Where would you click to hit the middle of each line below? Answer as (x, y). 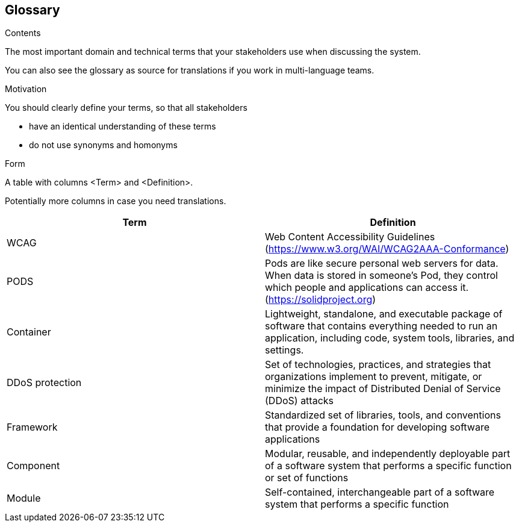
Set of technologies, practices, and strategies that (378, 365)
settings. (284, 350)
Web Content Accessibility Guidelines (350, 237)
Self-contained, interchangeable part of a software (380, 492)
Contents (23, 33)
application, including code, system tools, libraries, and (390, 338)
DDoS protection (44, 383)
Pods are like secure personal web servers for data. (382, 263)
